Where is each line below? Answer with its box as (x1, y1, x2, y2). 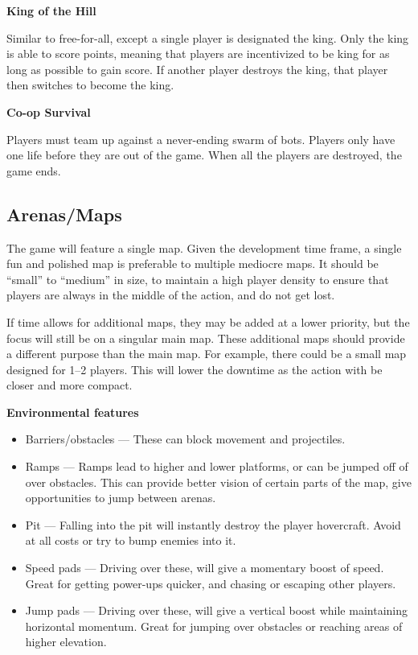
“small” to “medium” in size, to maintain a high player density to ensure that (6, 270, 389, 287)
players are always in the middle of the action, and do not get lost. (6, 286, 335, 303)
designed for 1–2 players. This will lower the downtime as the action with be (6, 360, 383, 377)
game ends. (6, 162, 61, 179)
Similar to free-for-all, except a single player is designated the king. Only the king (6, 29, 409, 46)
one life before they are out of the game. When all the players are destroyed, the (6, 146, 402, 163)
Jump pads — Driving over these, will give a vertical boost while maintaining (25, 602, 408, 619)
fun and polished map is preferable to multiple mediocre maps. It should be (6, 255, 379, 272)
